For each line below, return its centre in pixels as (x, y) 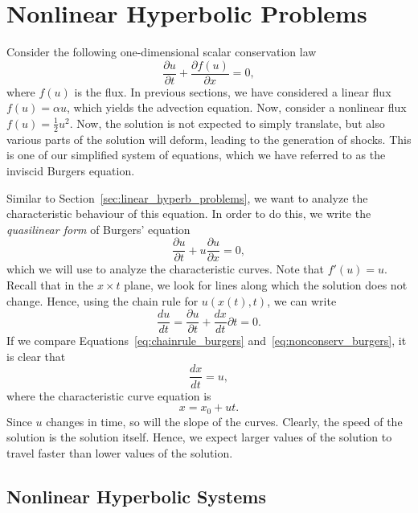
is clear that (36, 356)
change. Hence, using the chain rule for (102, 300)
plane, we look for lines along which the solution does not (266, 285)
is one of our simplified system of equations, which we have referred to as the (196, 155)
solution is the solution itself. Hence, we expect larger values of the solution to (199, 437)
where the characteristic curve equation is (109, 395)
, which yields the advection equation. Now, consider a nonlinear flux (237, 107)
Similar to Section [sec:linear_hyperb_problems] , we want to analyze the (187, 197)
